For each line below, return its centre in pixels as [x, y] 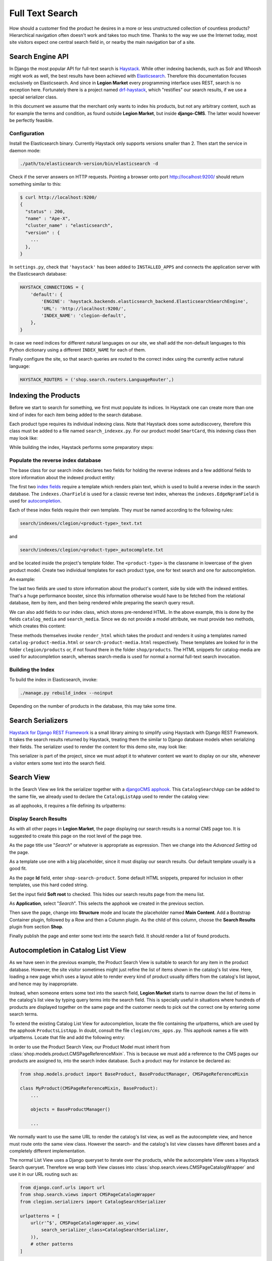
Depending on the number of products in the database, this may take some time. [93, 706]
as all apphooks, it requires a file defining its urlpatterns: [67, 806]
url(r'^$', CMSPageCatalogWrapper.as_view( [85, 1223]
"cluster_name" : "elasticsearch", [69, 225]
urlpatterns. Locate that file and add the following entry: [67, 1038]
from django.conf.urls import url [62, 1188]
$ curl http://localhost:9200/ [59, 197]
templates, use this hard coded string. [49, 885]
